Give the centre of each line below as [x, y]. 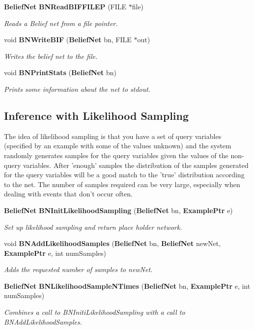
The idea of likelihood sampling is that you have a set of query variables [113, 136]
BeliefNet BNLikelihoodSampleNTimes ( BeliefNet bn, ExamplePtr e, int [127, 286]
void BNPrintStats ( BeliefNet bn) [60, 72]
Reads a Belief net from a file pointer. [61, 23]
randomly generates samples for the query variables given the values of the [116, 155]
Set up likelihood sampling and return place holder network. [93, 227]
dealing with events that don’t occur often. [68, 194]
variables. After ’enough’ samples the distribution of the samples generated [136, 165]
